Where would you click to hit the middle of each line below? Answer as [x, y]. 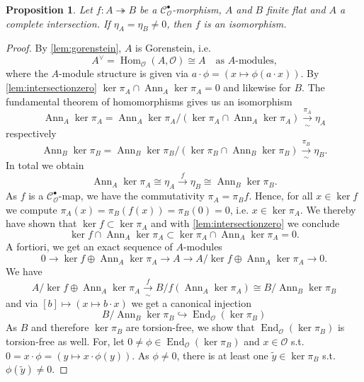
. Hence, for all [281, 196]
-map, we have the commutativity [131, 196]
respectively [31, 133]
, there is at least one [222, 355]
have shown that [41, 223]
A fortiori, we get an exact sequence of [89, 247]
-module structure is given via [124, 73]
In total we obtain [45, 165]
